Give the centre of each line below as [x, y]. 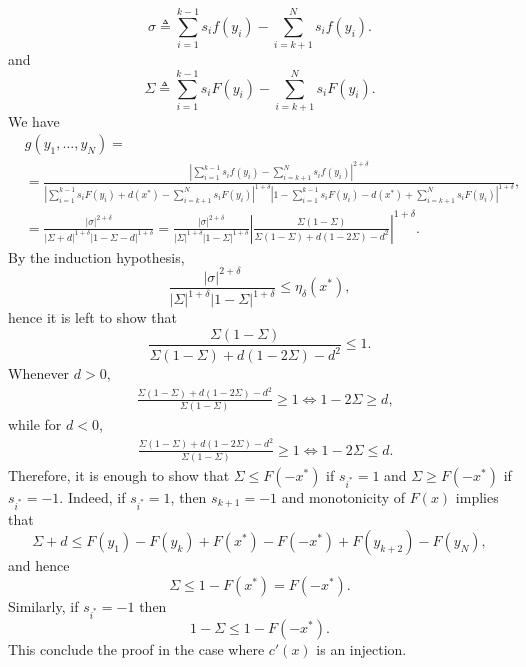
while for [35, 424]
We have [34, 120]
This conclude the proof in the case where [136, 648]
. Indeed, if [92, 497]
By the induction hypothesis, [96, 256]
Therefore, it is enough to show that [119, 475]
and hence [39, 565]
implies [477, 497]
